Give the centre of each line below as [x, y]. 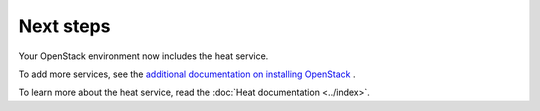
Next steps [64, 26]
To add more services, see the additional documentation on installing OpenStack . [187, 74]
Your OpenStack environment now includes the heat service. [143, 56]
